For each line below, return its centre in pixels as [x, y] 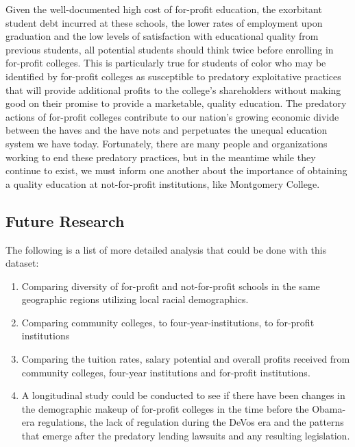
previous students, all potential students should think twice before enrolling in [170, 49]
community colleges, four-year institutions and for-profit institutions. [166, 372]
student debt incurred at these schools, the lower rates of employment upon [164, 22]
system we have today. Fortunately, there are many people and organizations [167, 143]
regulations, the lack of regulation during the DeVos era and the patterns [191, 422]
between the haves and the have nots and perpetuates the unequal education [167, 130]
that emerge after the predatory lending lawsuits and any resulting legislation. [186, 436]
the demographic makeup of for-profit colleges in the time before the [165, 408]
